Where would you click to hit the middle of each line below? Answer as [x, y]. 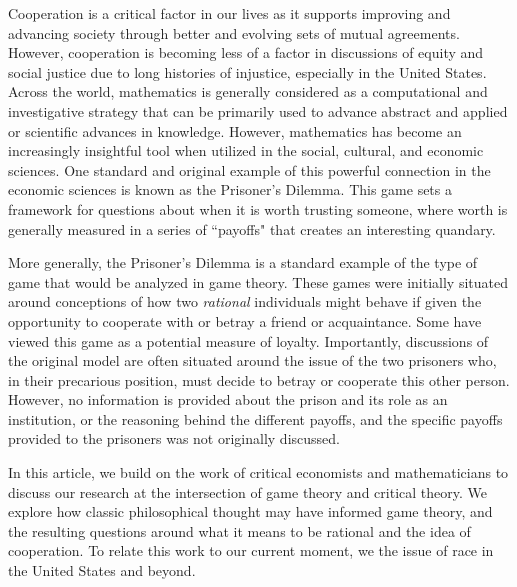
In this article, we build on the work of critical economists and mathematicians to [258, 472]
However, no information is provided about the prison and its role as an [228, 399]
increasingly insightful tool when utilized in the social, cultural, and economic [246, 150]
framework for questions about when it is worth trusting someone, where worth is [258, 208]
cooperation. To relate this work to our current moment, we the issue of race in [251, 550]
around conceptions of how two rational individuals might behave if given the [245, 301]
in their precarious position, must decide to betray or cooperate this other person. [259, 379]
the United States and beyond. [102, 570]
